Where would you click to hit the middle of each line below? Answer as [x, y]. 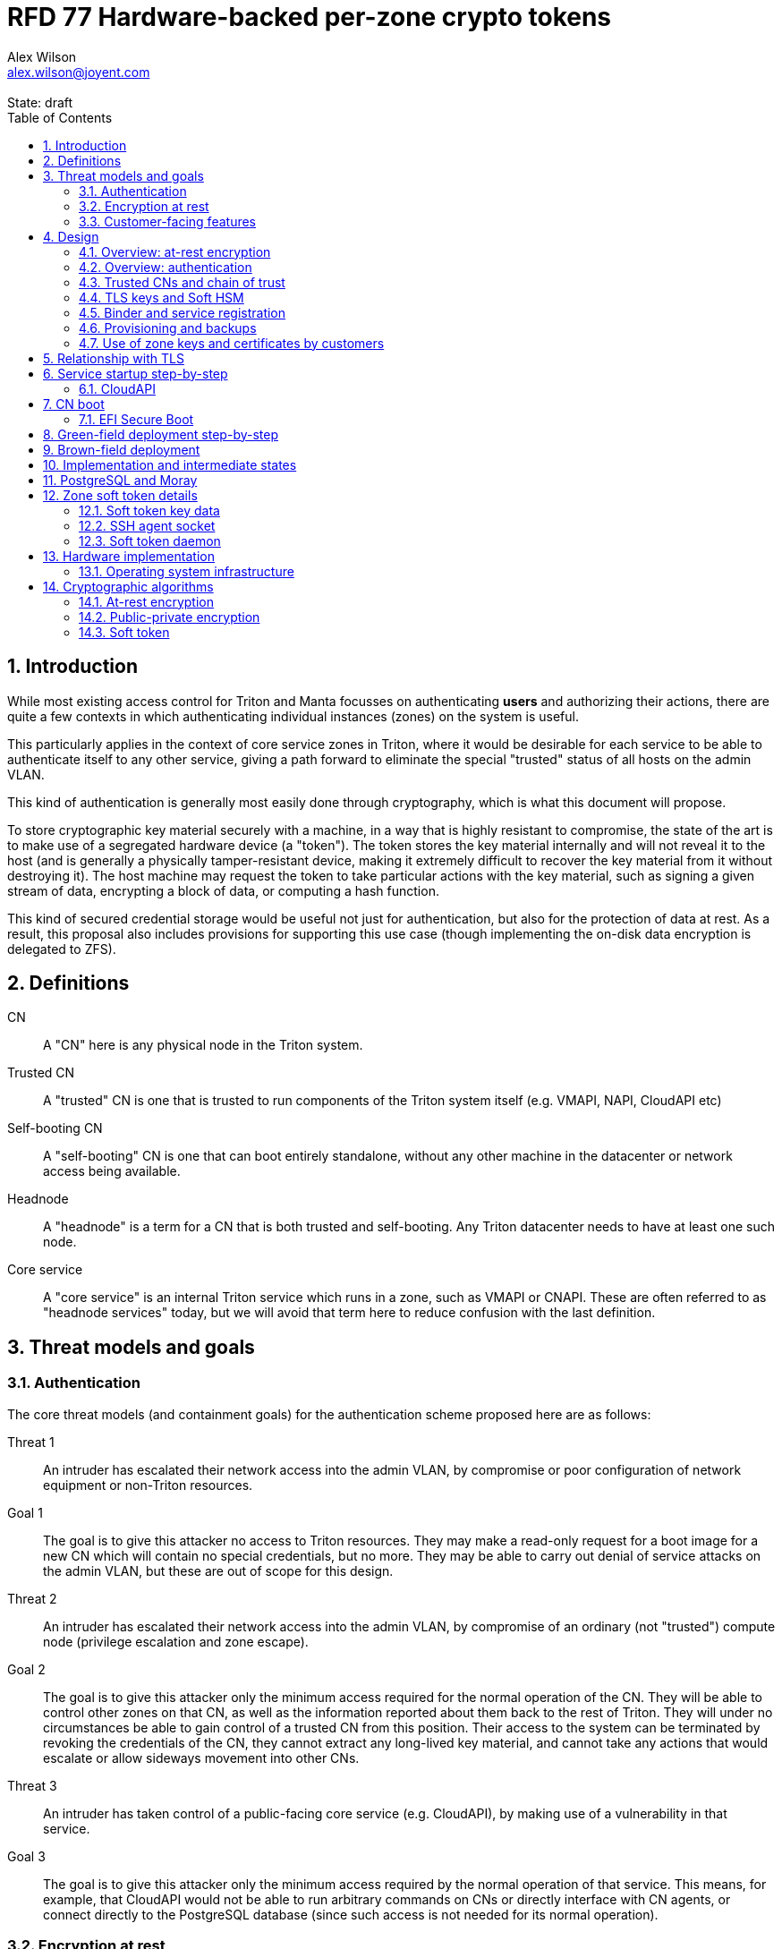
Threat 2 [32, 1598]
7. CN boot [74, 404]
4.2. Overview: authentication [166, 267]
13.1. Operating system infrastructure [187, 571]
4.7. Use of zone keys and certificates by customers [232, 343]
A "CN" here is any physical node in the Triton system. [203, 1045]
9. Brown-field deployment [122, 449]
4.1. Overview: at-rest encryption [175, 251]
